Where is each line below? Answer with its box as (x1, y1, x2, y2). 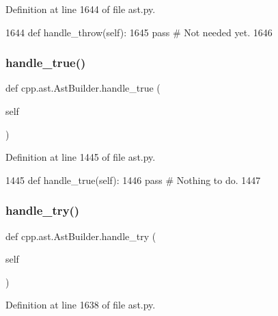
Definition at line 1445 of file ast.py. (5, 150, 156, 164)
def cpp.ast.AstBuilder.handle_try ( (5, 228, 156, 243)
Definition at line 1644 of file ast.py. (5, 2, 156, 16)
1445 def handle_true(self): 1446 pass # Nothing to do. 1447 (5, 172, 261, 187)
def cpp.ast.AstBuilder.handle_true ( (5, 81, 161, 95)
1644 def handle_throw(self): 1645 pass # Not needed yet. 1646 (5, 25, 273, 39)
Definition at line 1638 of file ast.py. (5, 298, 156, 312)
